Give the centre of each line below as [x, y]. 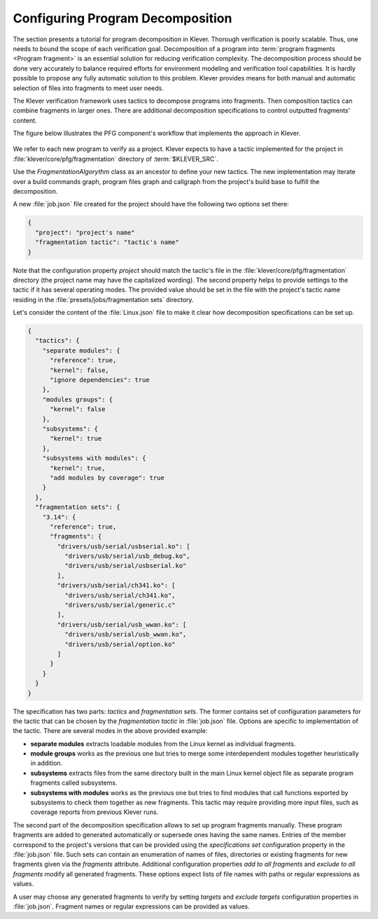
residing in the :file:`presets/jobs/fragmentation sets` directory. [103, 299]
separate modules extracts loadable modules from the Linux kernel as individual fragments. [163, 743]
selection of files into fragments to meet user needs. [88, 88]
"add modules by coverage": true [107, 478]
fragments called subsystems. [74, 783]
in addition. [47, 763]
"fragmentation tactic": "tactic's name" [107, 242]
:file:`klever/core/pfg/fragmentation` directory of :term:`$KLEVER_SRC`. [115, 159]
